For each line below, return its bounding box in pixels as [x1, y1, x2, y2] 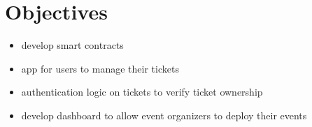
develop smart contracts [21, 38, 124, 52]
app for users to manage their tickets [21, 61, 179, 75]
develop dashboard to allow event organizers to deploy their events [21, 107, 307, 122]
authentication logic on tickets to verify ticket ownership [21, 84, 263, 99]
